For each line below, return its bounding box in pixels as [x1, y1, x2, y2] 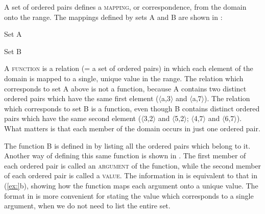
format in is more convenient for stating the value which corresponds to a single [4, 190, 254, 201]
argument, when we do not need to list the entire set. [4, 200, 171, 211]
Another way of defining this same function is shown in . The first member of [4, 150, 246, 161]
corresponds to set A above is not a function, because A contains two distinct [4, 83, 247, 93]
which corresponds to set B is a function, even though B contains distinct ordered [4, 103, 260, 113]
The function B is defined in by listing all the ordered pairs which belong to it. [4, 140, 251, 151]
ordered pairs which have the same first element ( [4, 93, 159, 104]
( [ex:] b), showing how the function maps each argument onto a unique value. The [4, 180, 258, 191]
